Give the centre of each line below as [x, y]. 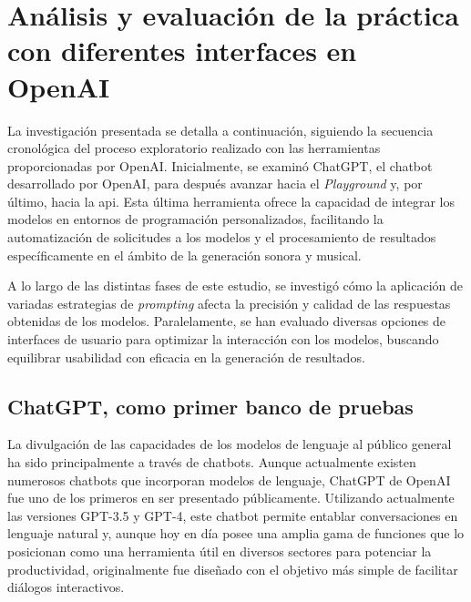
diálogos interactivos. [66, 587]
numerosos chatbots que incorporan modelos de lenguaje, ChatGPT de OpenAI [229, 480]
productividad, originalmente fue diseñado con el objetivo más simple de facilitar [233, 569]
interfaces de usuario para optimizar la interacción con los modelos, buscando [223, 339]
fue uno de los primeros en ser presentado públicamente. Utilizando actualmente [231, 498]
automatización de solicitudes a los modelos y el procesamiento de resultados [222, 237]
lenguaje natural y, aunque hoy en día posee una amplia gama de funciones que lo [236, 533]
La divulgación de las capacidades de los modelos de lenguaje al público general [230, 444]
